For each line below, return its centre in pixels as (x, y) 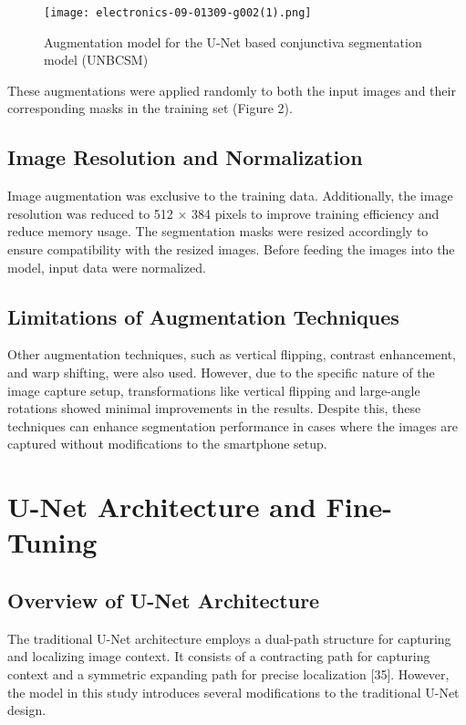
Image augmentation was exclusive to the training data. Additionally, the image (230, 196)
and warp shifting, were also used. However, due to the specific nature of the (221, 372)
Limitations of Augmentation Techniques (203, 316)
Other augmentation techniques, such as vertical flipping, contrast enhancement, (232, 354)
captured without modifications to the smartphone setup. (167, 444)
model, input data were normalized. (107, 267)
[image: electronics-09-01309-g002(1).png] (178, 13)
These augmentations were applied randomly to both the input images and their (232, 90)
